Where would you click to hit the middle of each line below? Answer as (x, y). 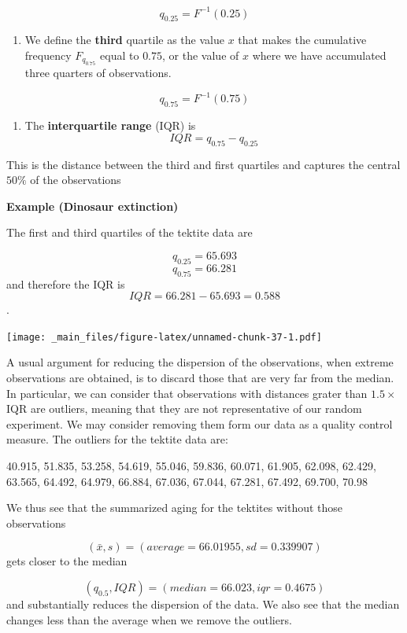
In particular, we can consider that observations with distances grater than (187, 393)
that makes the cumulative (302, 40)
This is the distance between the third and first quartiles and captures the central (203, 164)
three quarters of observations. (98, 73)
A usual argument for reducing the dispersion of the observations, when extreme (200, 362)
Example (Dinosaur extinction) (92, 206)
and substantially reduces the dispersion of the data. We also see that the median (203, 604)
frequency (48, 55)
